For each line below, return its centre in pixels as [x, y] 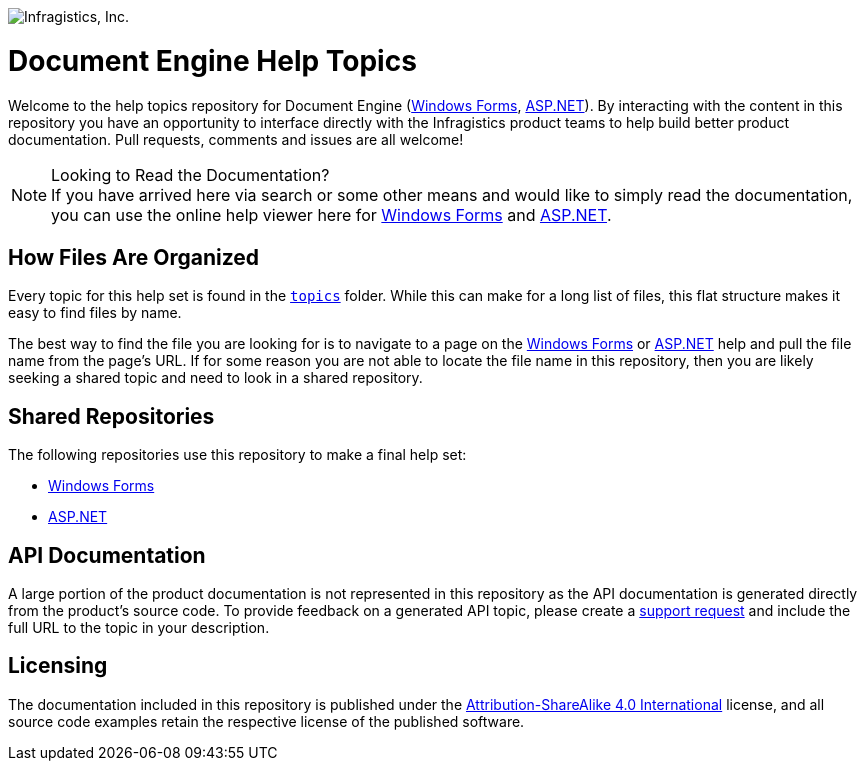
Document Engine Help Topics [212, 60]
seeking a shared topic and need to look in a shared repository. [215, 378]
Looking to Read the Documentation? [190, 174]
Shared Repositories [111, 416]
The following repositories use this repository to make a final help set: [237, 455]
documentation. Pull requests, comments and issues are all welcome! [236, 139]
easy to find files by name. [95, 313]
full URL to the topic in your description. [139, 628]
